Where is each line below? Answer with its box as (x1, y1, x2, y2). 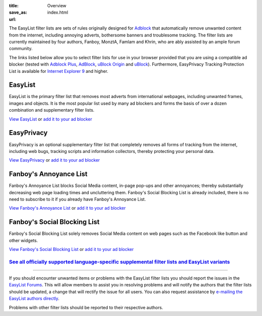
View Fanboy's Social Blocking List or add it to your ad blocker (9, 247, 134, 252)
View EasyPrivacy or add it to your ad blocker (9, 157, 100, 163)
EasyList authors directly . (9, 296, 60, 301)
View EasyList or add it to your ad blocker (9, 116, 92, 122)
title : (9, 3, 19, 8)
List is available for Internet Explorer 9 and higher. (9, 68, 109, 74)
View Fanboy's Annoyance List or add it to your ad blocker (9, 205, 126, 211)
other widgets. (9, 237, 38, 243)
